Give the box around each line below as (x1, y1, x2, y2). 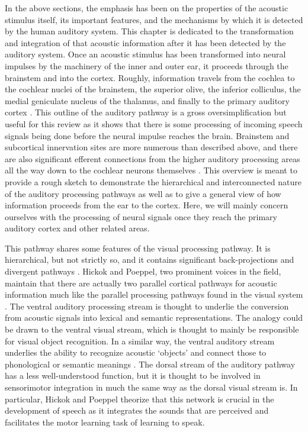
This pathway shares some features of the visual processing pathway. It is (5, 241, 271, 254)
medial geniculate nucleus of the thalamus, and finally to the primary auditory (5, 94, 290, 107)
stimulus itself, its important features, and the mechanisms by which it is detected (5, 13, 303, 25)
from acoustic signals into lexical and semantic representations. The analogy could (5, 311, 303, 324)
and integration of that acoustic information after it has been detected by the (5, 36, 286, 49)
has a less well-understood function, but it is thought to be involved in (5, 369, 261, 382)
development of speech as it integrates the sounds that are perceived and (5, 404, 269, 417)
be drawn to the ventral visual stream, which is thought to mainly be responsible (5, 323, 299, 336)
